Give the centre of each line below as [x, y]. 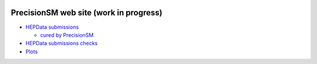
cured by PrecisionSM [67, 35]
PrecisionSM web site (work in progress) [87, 13]
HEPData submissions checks [62, 43]
